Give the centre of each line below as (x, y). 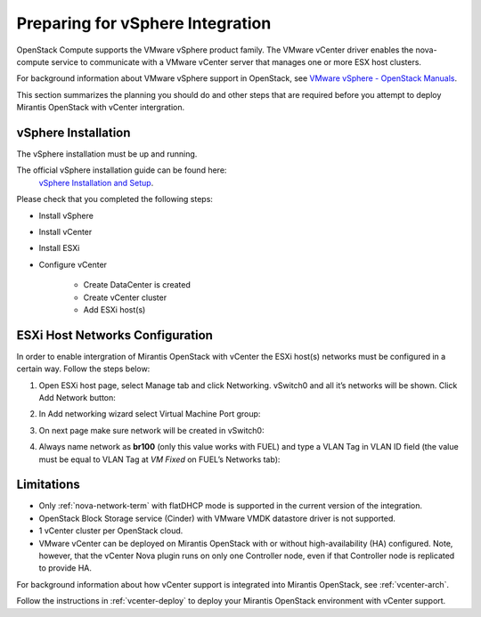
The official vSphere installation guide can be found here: (122, 170)
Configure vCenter (73, 264)
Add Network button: (77, 398)
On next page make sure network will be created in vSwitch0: (151, 430)
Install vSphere (66, 215)
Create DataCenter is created (137, 285)
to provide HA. (65, 568)
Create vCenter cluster (125, 297)
